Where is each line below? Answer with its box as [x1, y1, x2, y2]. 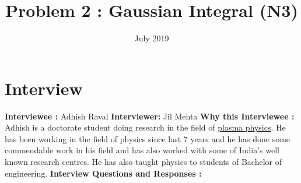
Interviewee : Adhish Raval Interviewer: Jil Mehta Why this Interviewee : [5, 110, 295, 122]
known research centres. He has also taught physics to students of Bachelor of [5, 156, 282, 168]
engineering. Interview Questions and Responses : [5, 167, 202, 179]
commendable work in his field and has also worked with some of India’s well [5, 144, 279, 156]
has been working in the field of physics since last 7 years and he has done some [5, 132, 290, 145]
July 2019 [134, 32, 169, 44]
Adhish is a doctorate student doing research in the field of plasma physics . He [5, 121, 286, 133]
